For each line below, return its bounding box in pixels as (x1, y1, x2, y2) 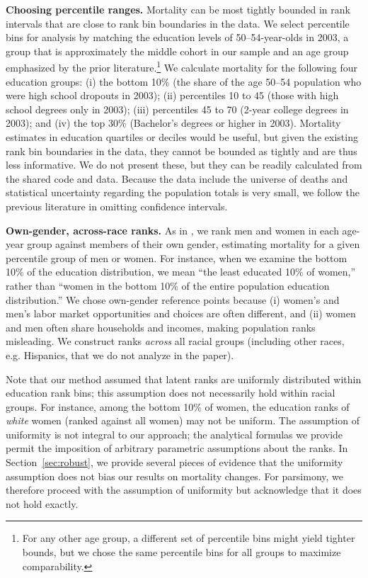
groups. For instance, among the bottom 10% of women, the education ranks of (6, 399, 350, 414)
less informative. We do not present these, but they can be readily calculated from (6, 157, 362, 172)
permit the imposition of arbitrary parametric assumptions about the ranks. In (6, 441, 348, 455)
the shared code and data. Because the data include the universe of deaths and (6, 171, 348, 186)
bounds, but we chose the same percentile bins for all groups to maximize (22, 545, 341, 560)
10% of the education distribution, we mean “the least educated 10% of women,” (6, 264, 356, 279)
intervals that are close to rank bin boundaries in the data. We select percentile (6, 16, 350, 30)
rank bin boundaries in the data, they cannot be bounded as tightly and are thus (6, 143, 357, 158)
